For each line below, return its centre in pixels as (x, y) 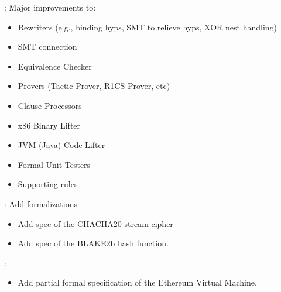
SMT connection (47, 47)
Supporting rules (48, 184)
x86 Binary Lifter (49, 125)
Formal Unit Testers (54, 164)
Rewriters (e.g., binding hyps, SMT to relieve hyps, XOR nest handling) (148, 27)
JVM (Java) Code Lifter (61, 145)
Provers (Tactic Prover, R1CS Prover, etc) (94, 86)
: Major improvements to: (50, 7)
